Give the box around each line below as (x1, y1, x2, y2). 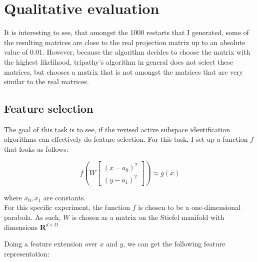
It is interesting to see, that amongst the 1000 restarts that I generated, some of (4, 27, 249, 38)
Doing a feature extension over (4, 238, 98, 249)
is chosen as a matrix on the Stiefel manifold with (71, 211, 224, 222)
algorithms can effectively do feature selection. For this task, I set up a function (4, 134, 248, 144)
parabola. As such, (4, 211, 61, 222)
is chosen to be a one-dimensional (138, 202, 241, 212)
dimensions (4, 221, 38, 232)
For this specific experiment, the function (4, 202, 130, 212)
